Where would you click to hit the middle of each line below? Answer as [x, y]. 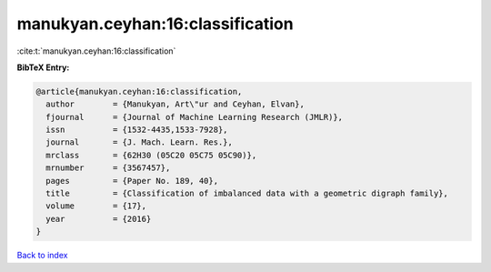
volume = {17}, [96, 206]
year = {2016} [99, 219]
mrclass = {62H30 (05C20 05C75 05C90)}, [151, 155]
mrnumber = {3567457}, [108, 168]
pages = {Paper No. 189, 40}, [132, 181]
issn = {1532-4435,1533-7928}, [137, 130]
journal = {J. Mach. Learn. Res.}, [140, 142]
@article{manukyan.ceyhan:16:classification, [139, 91]
